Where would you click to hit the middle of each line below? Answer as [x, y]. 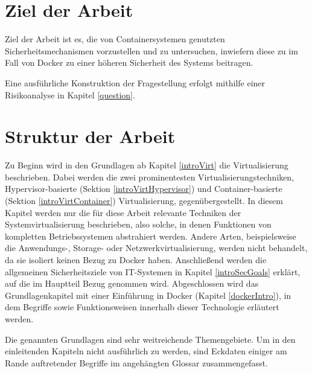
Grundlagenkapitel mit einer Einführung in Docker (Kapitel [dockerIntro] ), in [148, 295]
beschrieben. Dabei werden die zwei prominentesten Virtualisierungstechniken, [150, 177]
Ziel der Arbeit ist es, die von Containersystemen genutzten [115, 39]
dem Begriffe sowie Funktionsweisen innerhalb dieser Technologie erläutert [142, 307]
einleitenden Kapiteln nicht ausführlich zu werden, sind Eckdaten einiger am [146, 351]
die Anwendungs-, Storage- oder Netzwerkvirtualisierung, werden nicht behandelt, [156, 248]
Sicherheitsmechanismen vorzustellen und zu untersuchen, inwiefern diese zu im [151, 50]
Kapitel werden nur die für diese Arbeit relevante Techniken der [123, 212]
